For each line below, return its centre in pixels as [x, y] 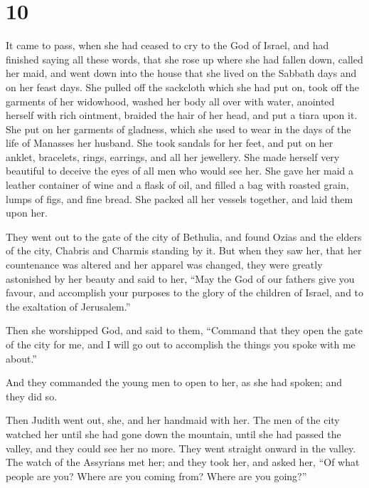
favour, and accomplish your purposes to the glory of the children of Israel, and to [185, 292]
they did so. [32, 396]
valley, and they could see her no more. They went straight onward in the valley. [181, 448]
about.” [21, 358]
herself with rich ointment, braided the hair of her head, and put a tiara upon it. [182, 115]
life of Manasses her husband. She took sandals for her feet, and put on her [170, 143]
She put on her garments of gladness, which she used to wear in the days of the [178, 129]
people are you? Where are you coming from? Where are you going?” [156, 476]
